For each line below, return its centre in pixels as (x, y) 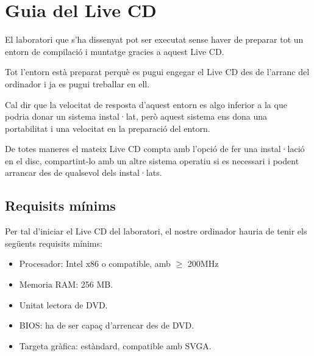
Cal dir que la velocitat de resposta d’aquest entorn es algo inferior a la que (146, 104)
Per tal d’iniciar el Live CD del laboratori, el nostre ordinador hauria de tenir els (156, 231)
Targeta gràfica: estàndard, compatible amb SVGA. (115, 345)
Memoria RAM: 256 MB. (66, 284)
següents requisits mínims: (54, 243)
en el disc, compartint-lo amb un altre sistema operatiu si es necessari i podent (152, 160)
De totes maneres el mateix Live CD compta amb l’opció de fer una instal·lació (155, 149)
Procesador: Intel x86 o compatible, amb (95, 263)
